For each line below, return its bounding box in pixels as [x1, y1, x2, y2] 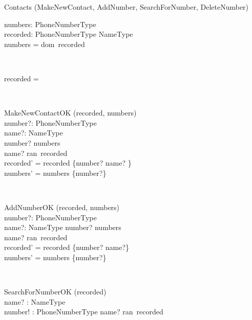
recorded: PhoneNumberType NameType [4, 29, 133, 39]
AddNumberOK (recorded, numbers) [4, 201, 120, 212]
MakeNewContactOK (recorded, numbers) [4, 107, 137, 118]
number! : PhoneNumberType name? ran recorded [4, 306, 163, 317]
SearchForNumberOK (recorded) [4, 286, 107, 297]
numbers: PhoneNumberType [4, 18, 96, 29]
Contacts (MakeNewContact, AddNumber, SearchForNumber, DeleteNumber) [4, 2, 249, 12]
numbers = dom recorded [4, 38, 85, 49]
